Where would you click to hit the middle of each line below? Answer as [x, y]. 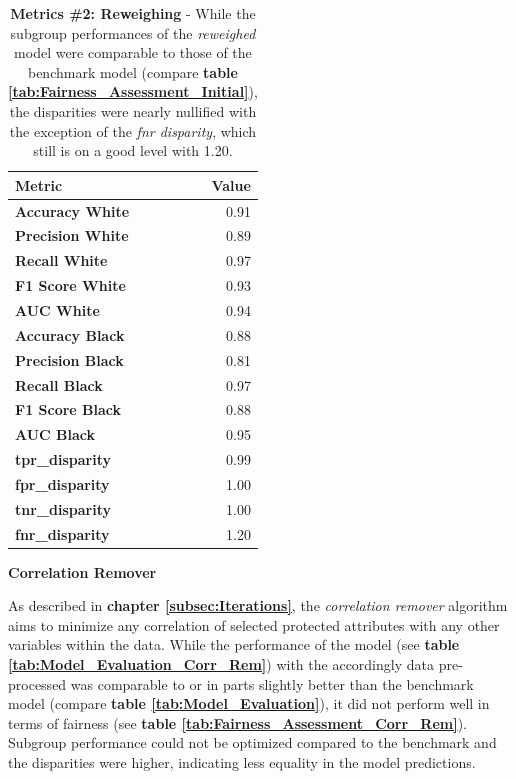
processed [37, 683]
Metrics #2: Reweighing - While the [133, 13]
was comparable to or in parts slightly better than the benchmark [272, 683]
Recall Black [59, 384]
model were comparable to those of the [133, 52]
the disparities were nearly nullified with [133, 110]
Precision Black [69, 359]
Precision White [72, 235]
